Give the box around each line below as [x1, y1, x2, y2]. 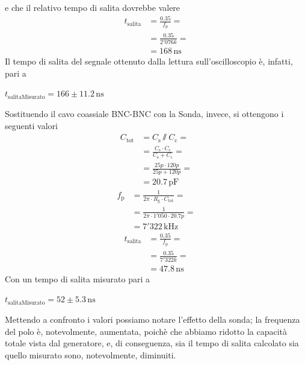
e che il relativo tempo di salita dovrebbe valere [5, 1, 180, 13]
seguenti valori [5, 119, 58, 132]
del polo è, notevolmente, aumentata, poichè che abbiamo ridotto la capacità [5, 325, 288, 337]
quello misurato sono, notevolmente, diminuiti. [5, 348, 176, 361]
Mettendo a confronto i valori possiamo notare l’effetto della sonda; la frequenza [5, 313, 300, 325]
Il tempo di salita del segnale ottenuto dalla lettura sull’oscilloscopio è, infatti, [5, 55, 293, 68]
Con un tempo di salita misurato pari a [5, 272, 150, 285]
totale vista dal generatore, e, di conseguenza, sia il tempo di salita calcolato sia [5, 337, 299, 349]
